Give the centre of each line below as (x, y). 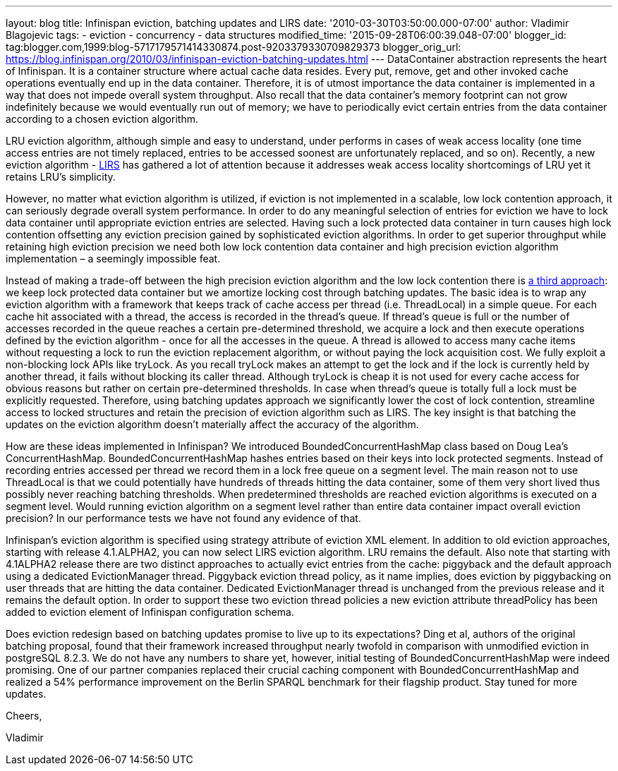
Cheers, (24, 716)
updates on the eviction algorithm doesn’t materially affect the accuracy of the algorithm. (212, 424)
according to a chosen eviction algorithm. (102, 119)
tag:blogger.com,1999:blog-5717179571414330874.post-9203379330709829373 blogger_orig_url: (234, 47)
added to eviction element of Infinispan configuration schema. (150, 612)
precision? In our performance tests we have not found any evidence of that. (183, 518)
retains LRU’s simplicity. (61, 177)
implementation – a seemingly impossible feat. (113, 259)
